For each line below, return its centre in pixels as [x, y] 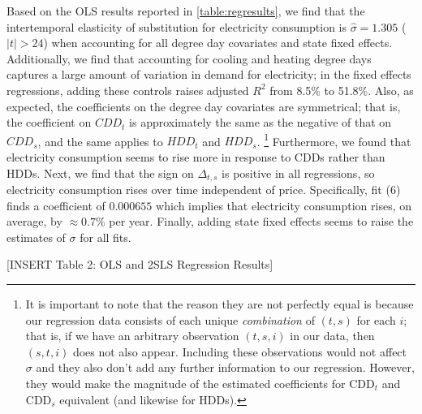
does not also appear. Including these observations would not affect [240, 351]
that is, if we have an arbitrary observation [132, 336]
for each [376, 319]
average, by [34, 221]
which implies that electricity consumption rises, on [284, 205]
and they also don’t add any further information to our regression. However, [225, 367]
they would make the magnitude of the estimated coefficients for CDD [200, 383]
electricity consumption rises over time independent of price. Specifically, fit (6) [204, 190]
